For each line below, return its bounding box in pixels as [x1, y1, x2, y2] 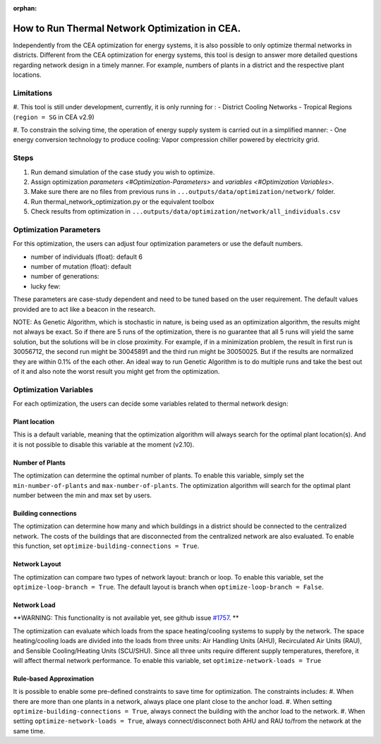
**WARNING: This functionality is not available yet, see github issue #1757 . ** [13, 614, 239, 622]
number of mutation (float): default [30, 262, 132, 271]
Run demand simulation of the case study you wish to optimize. [30, 168, 215, 176]
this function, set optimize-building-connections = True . [13, 542, 200, 550]
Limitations [13, 88, 53, 98]
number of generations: [30, 272, 99, 281]
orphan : [13, 4, 37, 12]
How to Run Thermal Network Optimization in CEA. [13, 22, 241, 35]
